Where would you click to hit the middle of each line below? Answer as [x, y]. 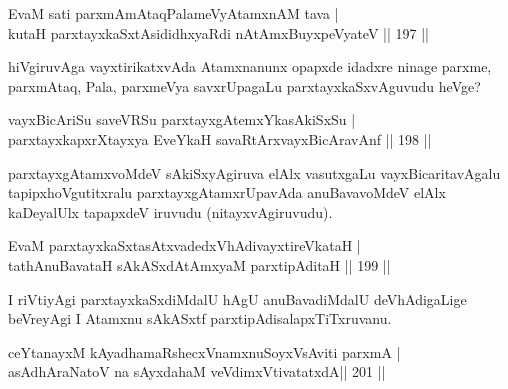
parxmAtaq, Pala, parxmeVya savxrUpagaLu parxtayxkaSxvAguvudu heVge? [244, 85]
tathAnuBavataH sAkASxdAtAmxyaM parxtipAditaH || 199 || [199, 264]
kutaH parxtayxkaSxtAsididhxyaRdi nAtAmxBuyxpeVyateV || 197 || [218, 32]
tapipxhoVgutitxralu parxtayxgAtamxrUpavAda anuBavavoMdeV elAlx [227, 192]
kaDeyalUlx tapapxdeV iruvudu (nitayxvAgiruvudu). [170, 211]
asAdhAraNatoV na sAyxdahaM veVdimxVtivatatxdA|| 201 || [197, 371]
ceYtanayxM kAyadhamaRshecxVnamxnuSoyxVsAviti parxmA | [204, 351]
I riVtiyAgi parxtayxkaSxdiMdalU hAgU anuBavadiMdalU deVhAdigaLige [237, 298]
